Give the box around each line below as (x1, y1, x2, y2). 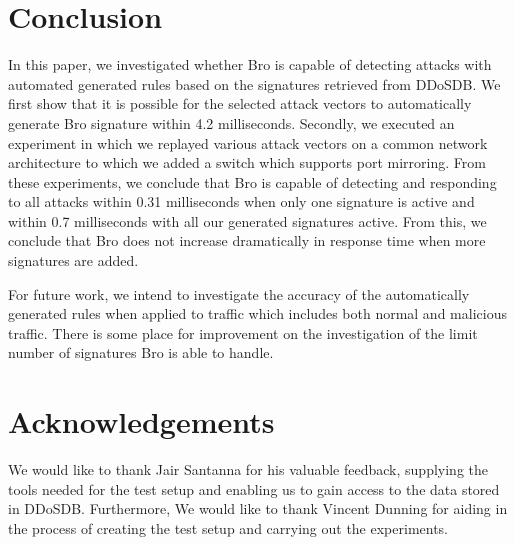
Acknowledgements (8, 401, 275, 442)
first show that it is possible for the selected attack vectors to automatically (8, 93, 472, 114)
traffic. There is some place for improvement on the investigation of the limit (8, 322, 478, 343)
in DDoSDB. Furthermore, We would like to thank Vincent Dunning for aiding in (8, 498, 508, 519)
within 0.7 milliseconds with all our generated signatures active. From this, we (8, 210, 487, 231)
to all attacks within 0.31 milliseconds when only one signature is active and (8, 191, 475, 212)
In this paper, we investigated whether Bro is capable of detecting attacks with (8, 54, 492, 75)
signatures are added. (8, 250, 139, 271)
